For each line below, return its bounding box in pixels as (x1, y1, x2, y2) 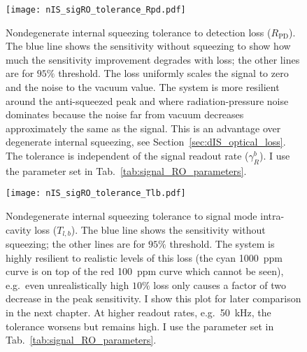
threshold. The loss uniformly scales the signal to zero (58, 66, 289, 80)
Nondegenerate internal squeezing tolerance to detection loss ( (6, 24, 271, 39)
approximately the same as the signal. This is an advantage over (6, 120, 281, 135)
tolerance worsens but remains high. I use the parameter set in (6, 318, 274, 333)
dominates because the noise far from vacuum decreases (6, 107, 244, 122)
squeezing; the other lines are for (6, 237, 145, 251)
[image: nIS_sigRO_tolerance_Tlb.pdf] (6, 188, 186, 199)
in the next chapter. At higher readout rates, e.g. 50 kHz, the (6, 305, 271, 320)
